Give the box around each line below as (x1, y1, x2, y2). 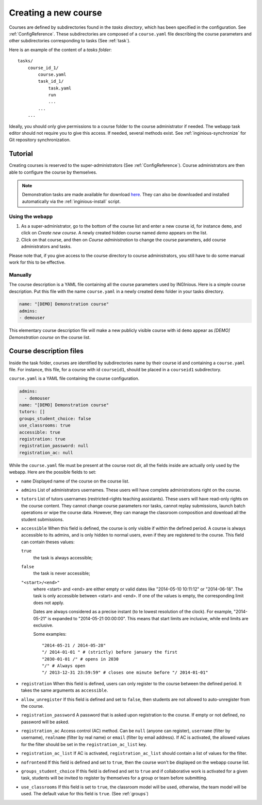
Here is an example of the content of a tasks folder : (9, 47, 112, 53)
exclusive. (33, 623, 53, 628)
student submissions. (21, 516, 64, 522)
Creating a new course (9, 7, 102, 18)
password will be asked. (21, 719, 70, 725)
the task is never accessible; (33, 571, 90, 576)
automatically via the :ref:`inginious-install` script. (22, 198, 121, 204)
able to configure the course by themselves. (9, 169, 97, 175)
